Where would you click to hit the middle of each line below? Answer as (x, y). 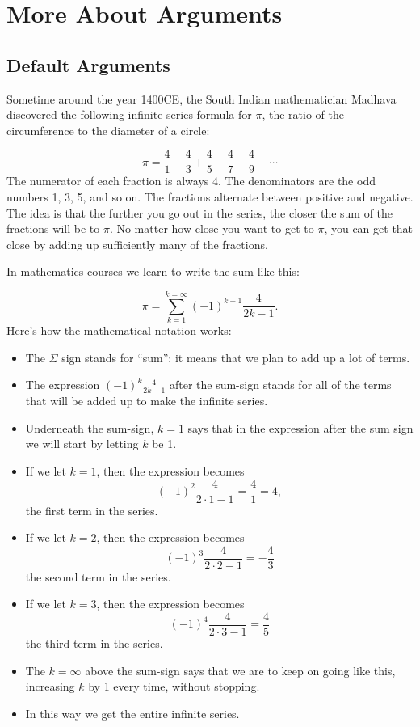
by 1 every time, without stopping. (174, 686)
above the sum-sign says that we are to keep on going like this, (240, 670)
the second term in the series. (98, 576)
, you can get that (369, 228)
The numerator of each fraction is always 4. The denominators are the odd (191, 181)
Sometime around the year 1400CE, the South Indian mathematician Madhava (202, 98)
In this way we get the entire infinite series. (132, 713)
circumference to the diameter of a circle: (108, 130)
